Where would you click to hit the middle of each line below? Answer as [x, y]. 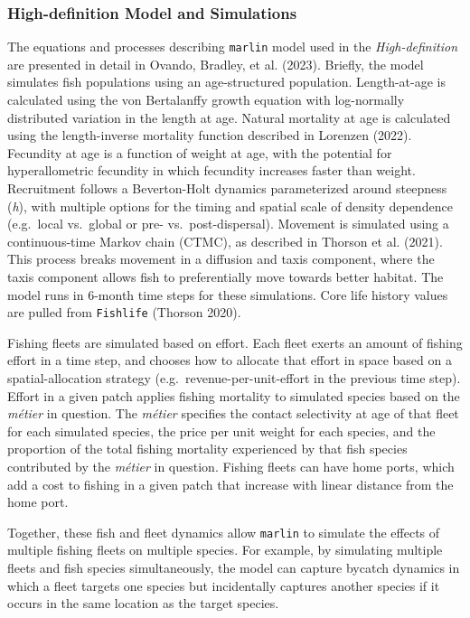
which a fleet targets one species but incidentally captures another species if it [224, 585]
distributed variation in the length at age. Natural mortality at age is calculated [229, 117]
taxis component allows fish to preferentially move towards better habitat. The [226, 276]
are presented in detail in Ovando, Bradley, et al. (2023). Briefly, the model [216, 64]
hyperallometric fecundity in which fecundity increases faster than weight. [211, 170]
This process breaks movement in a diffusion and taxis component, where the [221, 259]
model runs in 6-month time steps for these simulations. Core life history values [228, 294]
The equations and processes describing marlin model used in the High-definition [232, 47]
